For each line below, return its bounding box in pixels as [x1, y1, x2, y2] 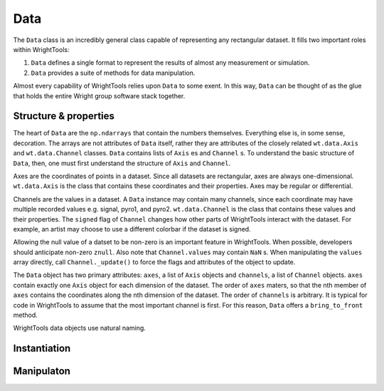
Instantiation [13, 343, 71, 355]
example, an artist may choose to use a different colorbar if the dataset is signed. [13, 224, 252, 233]
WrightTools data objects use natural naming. [13, 324, 146, 333]
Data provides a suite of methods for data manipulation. [31, 68, 196, 77]
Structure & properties [13, 110, 115, 122]
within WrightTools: [13, 45, 70, 53]
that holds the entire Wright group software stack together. [13, 91, 186, 100]
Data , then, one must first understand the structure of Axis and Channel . [13, 159, 231, 167]
